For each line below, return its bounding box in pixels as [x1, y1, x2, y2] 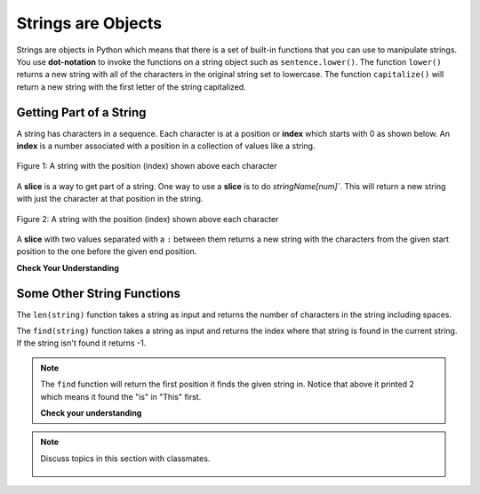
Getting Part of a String [16, 105, 147, 120]
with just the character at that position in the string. [16, 194, 204, 204]
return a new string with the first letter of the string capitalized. [16, 81, 246, 92]
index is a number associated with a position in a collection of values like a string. [16, 140, 316, 151]
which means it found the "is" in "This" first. [40, 391, 202, 402]
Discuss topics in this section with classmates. [40, 453, 211, 464]
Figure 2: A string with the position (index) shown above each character [16, 213, 279, 224]
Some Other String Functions [16, 285, 181, 301]
